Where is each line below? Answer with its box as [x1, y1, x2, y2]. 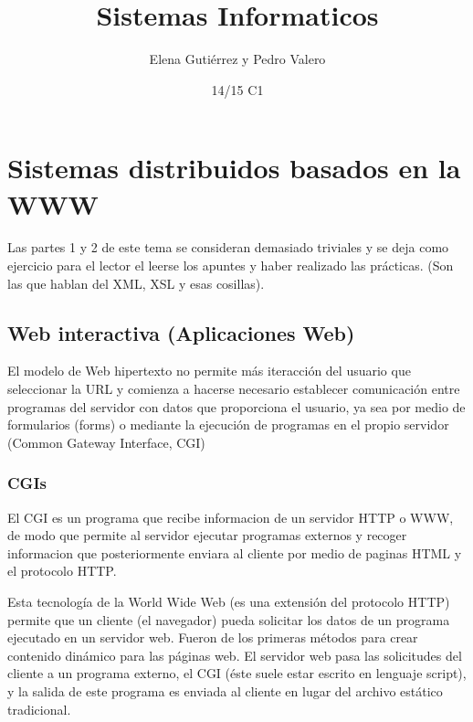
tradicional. [7, 699, 71, 718]
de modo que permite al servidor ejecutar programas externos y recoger [7, 526, 407, 545]
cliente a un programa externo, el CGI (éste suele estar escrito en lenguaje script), [7, 664, 467, 683]
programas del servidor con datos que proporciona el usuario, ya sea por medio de [7, 397, 466, 416]
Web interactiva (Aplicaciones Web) [7, 318, 355, 346]
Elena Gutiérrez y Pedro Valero [149, 49, 326, 69]
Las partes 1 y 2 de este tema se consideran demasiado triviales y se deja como [7, 238, 449, 257]
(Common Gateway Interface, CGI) [7, 432, 205, 451]
